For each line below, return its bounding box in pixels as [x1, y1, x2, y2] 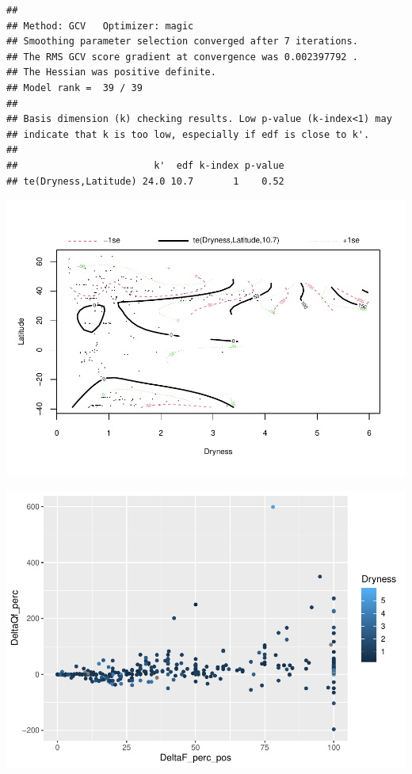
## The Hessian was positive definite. [6, 67, 216, 78]
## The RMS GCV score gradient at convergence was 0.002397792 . [6, 51, 358, 63]
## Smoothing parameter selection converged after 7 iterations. [6, 36, 358, 48]
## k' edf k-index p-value [6, 159, 284, 171]
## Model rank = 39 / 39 [6, 82, 143, 93]
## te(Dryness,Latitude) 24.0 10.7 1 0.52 [6, 175, 284, 187]
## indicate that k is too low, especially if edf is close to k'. [6, 128, 370, 140]
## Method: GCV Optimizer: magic [6, 20, 194, 32]
